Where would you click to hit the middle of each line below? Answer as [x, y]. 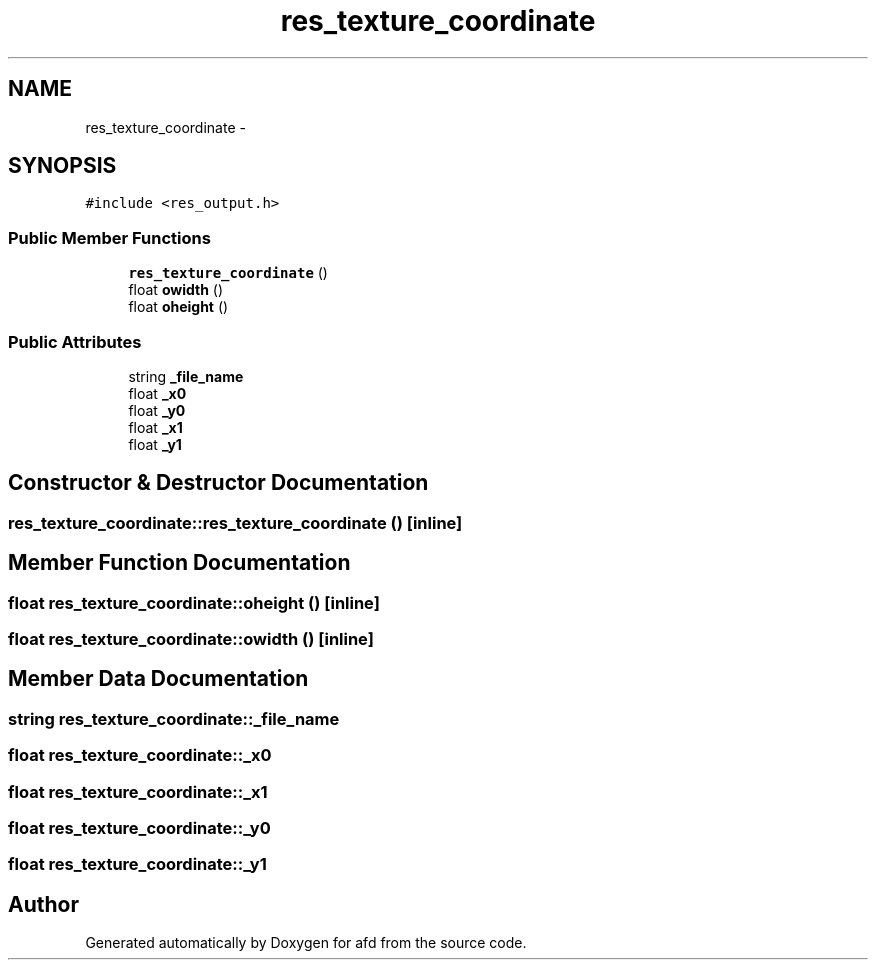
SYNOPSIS [62, 166]
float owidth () [176, 290]
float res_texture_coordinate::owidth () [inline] [191, 639]
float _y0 [157, 410]
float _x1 [155, 427]
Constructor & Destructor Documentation [218, 483]
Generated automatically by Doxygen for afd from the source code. [306, 943]
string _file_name [186, 376]
